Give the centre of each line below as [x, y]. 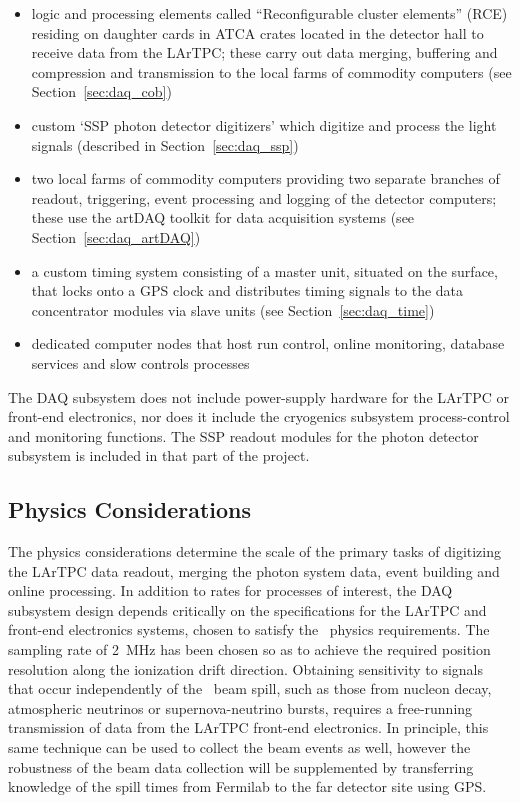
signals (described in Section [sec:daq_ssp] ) [165, 144]
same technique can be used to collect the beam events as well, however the [239, 747]
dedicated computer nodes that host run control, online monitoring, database [268, 343]
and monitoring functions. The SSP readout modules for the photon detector [243, 435]
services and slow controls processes [140, 362]
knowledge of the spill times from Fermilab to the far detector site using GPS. [247, 786]
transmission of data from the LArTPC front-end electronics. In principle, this [248, 727]
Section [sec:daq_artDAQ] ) [116, 236]
